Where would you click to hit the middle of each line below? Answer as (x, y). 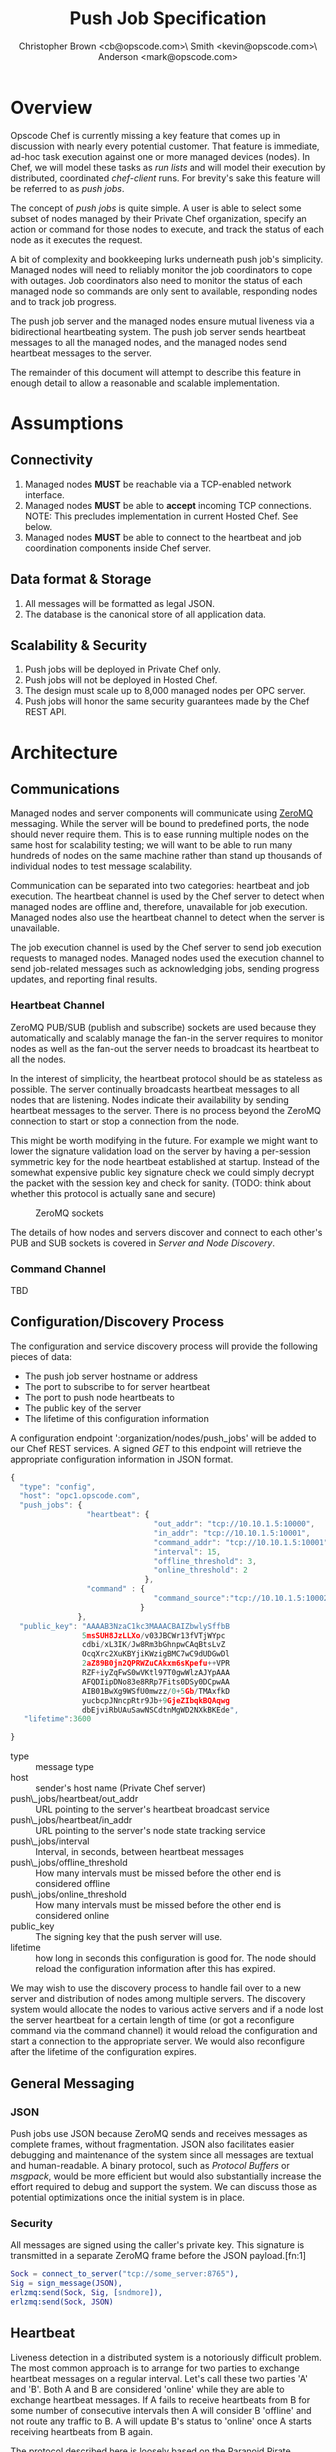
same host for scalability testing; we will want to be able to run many (151, 845)
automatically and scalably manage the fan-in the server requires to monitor (167, 1038)
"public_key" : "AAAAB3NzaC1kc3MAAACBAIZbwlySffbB (124, 1626)
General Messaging (72, 2083)
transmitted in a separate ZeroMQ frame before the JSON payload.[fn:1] (158, 2256)
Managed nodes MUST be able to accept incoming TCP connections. (168, 505)
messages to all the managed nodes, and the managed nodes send (148, 342)
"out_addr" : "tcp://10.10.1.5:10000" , (234, 1524)
